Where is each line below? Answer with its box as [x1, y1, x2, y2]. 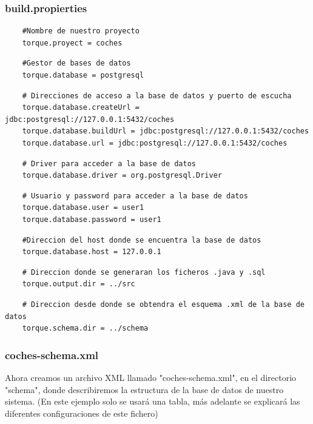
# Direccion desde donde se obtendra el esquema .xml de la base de [22, 300, 305, 309]
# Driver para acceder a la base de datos [22, 159, 196, 168]
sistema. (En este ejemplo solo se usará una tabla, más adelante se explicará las [5, 395, 300, 408]
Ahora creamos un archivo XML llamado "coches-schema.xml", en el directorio [5, 371, 297, 383]
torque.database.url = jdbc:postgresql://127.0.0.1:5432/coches [22, 138, 288, 147]
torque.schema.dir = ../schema [22, 324, 149, 333]
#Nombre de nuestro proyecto [22, 27, 140, 36]
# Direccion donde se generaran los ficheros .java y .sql [22, 268, 266, 277]
